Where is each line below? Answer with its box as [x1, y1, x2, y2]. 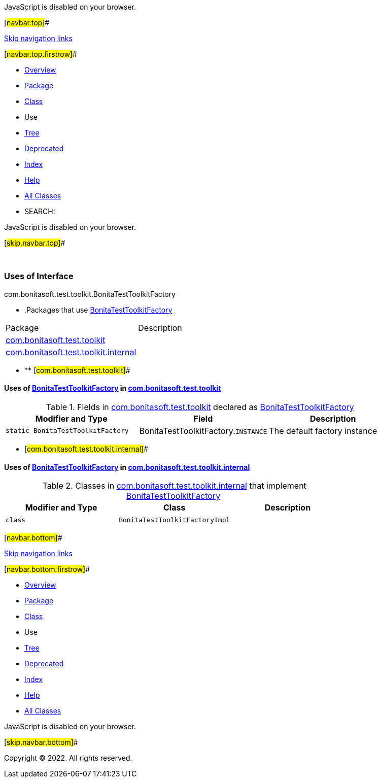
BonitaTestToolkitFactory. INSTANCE [139, 425, 267, 436]
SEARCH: [24, 207, 55, 216]
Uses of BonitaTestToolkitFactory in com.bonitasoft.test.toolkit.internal [4, 462, 250, 471]
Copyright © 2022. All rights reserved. [4, 754, 132, 763]
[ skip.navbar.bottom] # [4, 738, 78, 747]
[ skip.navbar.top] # [4, 239, 65, 247]
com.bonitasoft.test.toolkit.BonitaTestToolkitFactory [4, 289, 176, 298]
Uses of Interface [4, 271, 74, 282]
